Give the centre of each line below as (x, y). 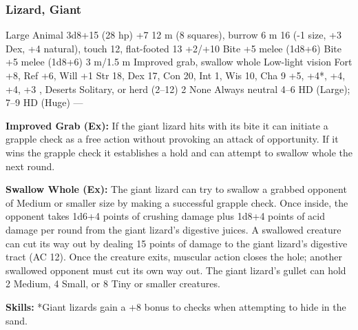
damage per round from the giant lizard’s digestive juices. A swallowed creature (173, 229)
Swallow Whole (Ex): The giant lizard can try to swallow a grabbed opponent (176, 189)
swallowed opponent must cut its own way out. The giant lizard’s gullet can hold (176, 270)
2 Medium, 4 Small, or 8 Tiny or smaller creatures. (113, 283)
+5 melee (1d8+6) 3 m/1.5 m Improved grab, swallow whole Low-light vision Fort (179, 62)
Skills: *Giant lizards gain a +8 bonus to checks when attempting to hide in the (176, 306)
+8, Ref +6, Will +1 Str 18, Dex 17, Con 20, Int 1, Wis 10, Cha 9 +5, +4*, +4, (176, 75)
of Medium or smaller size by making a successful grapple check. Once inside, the (177, 202)
